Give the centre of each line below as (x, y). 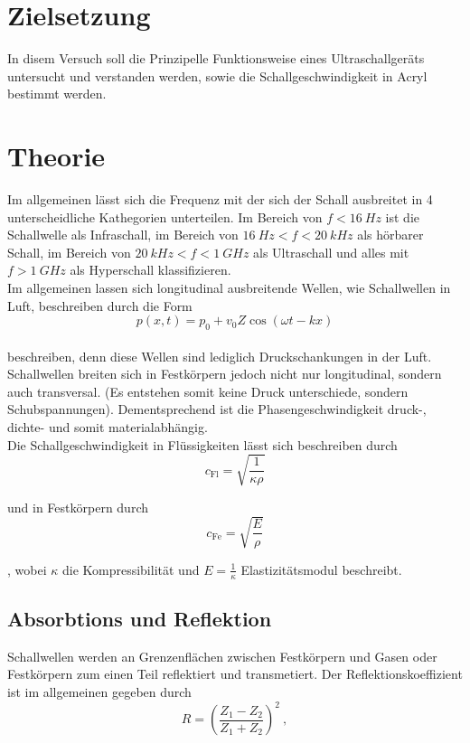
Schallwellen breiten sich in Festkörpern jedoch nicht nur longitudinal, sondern (225, 374)
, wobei (27, 569)
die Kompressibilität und (131, 569)
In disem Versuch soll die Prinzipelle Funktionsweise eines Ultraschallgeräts (216, 58)
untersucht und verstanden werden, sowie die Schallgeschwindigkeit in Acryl (217, 75)
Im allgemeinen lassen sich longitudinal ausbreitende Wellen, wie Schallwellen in (229, 287)
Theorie (56, 156)
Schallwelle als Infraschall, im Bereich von (123, 235)
